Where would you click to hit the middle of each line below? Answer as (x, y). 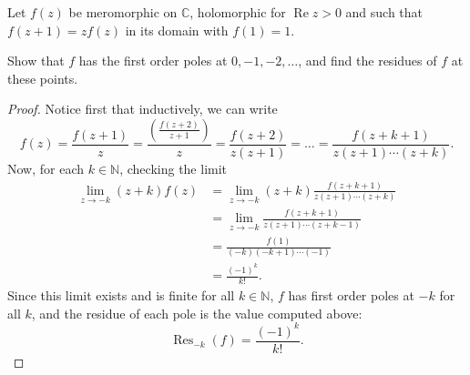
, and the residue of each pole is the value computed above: (197, 313)
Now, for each (46, 168)
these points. (43, 78)
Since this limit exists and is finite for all (121, 295)
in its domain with (177, 30)
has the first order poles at (153, 61)
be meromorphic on (123, 12)
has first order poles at (351, 295)
